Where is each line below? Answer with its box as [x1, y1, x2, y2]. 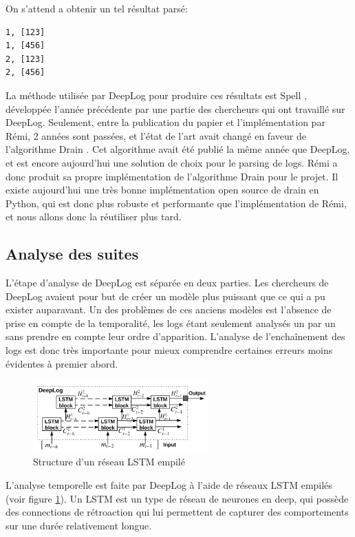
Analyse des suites [6, 243, 139, 264]
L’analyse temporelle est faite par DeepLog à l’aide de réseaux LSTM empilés [6, 477, 332, 492]
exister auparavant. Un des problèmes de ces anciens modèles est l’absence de [6, 302, 332, 317]
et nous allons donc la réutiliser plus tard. [6, 209, 182, 224]
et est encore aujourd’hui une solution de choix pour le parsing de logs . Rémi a [6, 155, 338, 169]
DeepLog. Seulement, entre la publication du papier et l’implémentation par [6, 115, 325, 129]
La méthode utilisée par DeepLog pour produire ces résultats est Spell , [6, 87, 307, 102]
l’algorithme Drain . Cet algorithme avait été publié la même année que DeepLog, [6, 142, 350, 156]
